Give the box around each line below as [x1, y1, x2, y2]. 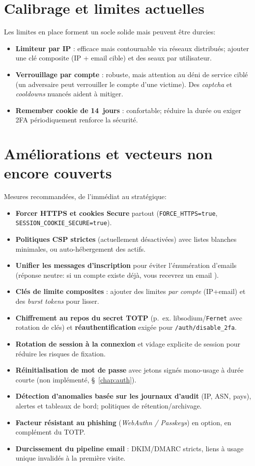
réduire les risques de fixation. [15, 348, 106, 358]
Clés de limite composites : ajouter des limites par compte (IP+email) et [15, 286, 246, 296]
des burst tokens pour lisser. [15, 296, 99, 306]
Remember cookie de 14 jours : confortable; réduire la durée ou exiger [15, 105, 241, 115]
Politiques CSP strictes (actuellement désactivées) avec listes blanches [15, 234, 237, 244]
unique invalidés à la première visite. [15, 453, 126, 463]
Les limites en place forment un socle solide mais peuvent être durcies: [4, 27, 216, 37]
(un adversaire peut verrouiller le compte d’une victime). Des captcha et [15, 79, 232, 89]
